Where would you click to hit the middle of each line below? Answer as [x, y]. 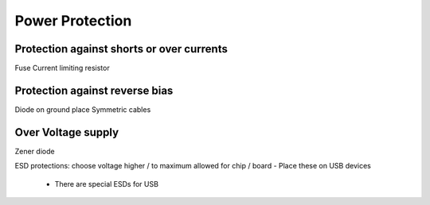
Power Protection [73, 21]
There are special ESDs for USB [107, 184]
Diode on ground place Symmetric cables [83, 109]
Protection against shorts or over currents [121, 49]
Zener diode [35, 151]
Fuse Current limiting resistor [63, 68]
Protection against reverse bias [94, 90]
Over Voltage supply [67, 132]
